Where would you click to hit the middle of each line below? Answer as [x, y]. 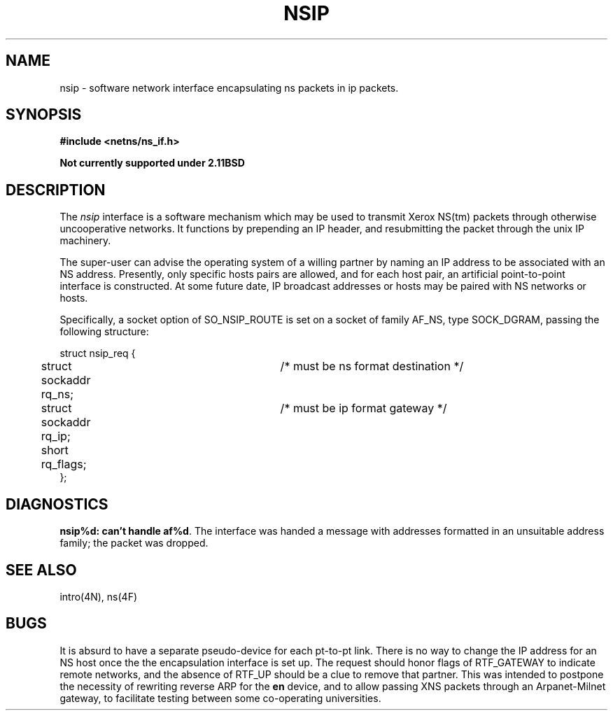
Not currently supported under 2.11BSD [152, 163]
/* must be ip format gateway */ [364, 408]
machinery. [85, 241]
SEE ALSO [41, 570]
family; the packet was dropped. [134, 543]
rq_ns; [57, 394]
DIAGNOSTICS [57, 504]
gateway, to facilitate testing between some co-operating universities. [220, 698]
